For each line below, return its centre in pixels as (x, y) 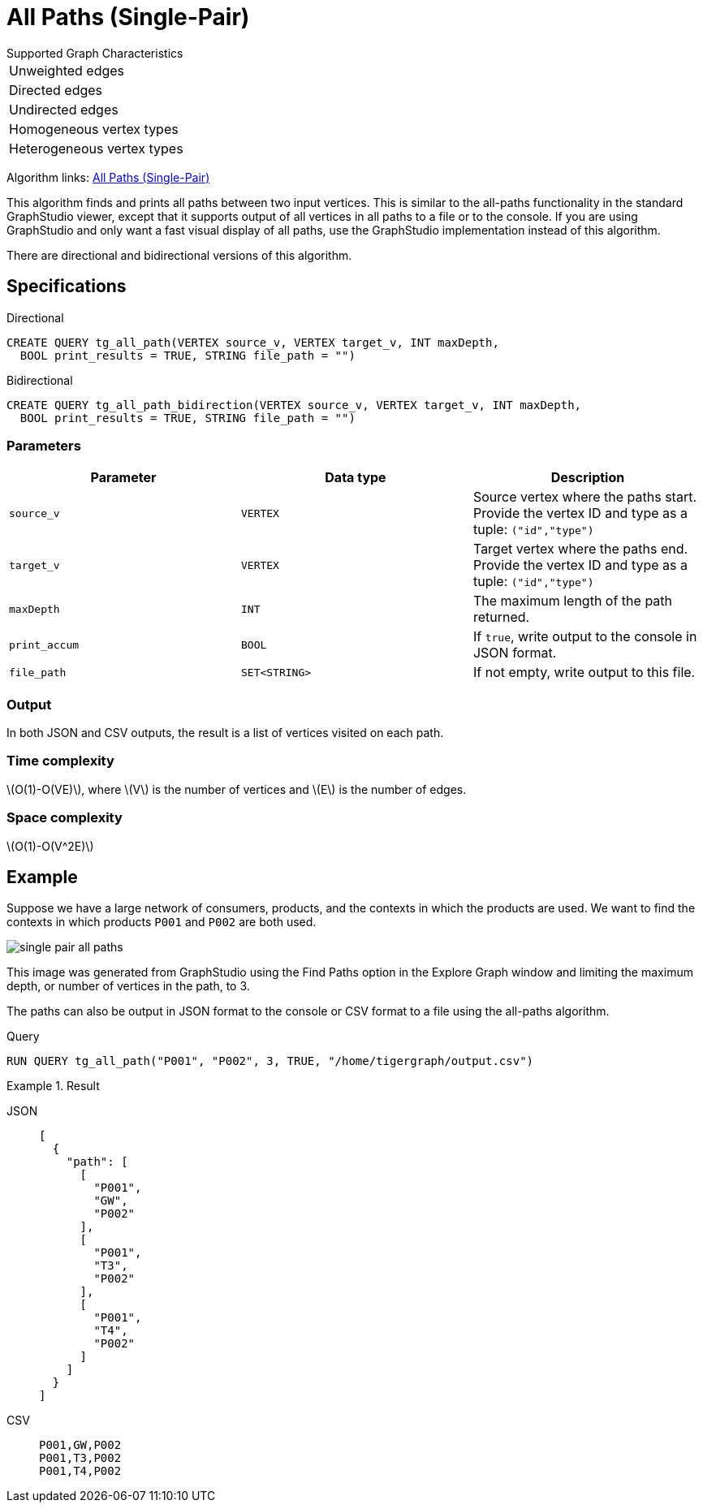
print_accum (44, 645)
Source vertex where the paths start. (585, 497)
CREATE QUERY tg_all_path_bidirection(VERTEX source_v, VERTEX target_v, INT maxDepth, (294, 405)
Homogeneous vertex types (94, 129)
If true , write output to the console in (585, 637)
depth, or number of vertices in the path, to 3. (128, 986)
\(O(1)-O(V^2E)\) (50, 846)
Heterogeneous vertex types (96, 148)
